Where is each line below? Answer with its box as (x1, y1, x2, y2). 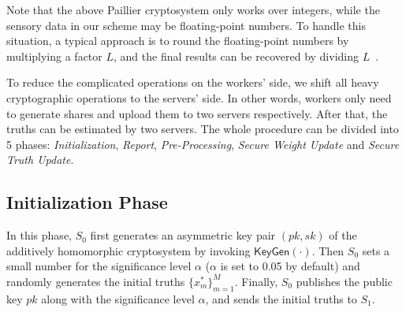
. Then (311, 242, 345, 258)
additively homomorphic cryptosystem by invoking (6, 242, 251, 258)
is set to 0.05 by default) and (220, 258, 360, 274)
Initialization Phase (6, 190, 168, 214)
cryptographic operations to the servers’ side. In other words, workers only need (6, 89, 392, 106)
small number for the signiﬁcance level (6, 258, 192, 274)
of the (329, 227, 357, 243)
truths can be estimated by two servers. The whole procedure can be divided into (6, 121, 399, 137)
